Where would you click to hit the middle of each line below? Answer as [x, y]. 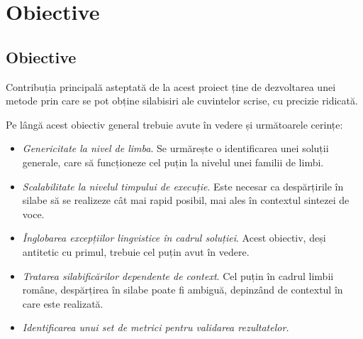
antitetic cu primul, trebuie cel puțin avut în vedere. [136, 251]
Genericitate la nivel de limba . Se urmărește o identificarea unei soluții [175, 148]
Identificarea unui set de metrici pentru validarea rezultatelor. [156, 327]
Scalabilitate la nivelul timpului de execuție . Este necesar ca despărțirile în [183, 186]
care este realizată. [63, 303]
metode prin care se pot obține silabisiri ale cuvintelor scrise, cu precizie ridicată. [182, 101]
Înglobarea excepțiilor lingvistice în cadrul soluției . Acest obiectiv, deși [174, 238]
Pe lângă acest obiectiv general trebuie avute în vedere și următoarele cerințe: [174, 124]
